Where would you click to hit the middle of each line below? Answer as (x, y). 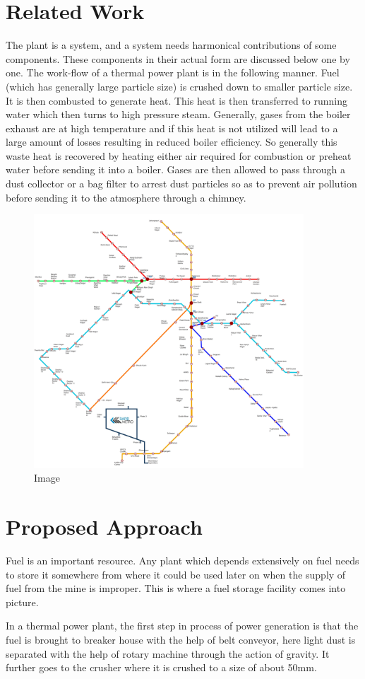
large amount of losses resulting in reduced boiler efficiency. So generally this (172, 142)
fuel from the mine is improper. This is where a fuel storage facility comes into (176, 588)
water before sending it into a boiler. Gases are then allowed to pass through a (175, 169)
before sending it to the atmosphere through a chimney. (126, 197)
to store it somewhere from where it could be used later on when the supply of (176, 574)
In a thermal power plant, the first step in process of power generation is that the (182, 626)
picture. (22, 602)
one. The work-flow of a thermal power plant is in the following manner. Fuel (173, 72)
